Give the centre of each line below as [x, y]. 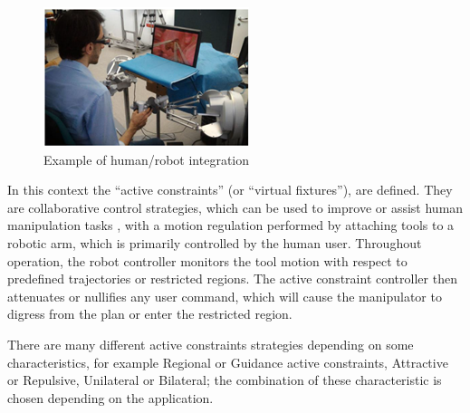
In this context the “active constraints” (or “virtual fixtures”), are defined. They [230, 190]
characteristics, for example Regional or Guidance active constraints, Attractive [228, 362]
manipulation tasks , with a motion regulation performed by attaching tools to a [231, 225]
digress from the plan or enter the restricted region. [150, 314]
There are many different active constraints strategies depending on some [211, 344]
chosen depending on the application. [110, 397]
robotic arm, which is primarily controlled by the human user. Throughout [215, 242]
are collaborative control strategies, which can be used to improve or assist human [235, 207]
